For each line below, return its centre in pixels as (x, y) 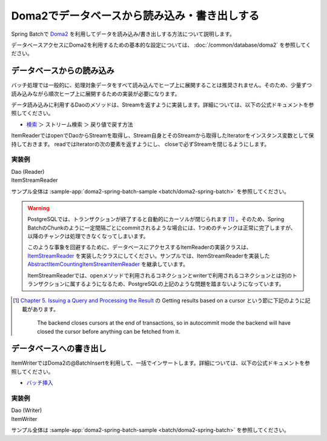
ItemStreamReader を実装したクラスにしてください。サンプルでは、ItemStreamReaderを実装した (149, 256)
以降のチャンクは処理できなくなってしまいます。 (88, 236)
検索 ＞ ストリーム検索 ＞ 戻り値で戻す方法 (80, 124)
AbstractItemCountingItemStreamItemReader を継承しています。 (108, 264)
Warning (38, 208)
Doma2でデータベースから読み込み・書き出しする (135, 16)
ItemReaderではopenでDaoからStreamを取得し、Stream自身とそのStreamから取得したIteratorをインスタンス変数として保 (163, 136)
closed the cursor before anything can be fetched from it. (109, 331)
